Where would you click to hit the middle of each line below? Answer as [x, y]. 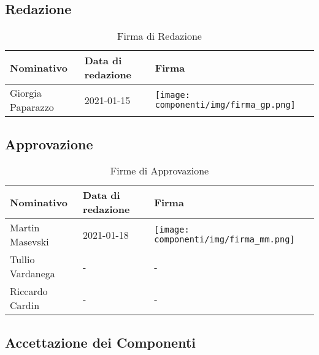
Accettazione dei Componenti [101, 342]
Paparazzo [32, 107]
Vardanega [33, 274]
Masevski [29, 242]
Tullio [22, 260]
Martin [25, 228]
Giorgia [26, 93]
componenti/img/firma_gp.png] [225, 105]
